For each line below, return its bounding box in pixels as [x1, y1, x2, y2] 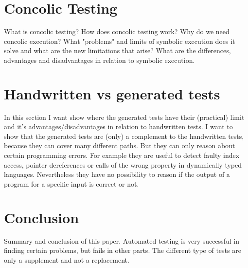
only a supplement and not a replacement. [4, 254, 129, 265]
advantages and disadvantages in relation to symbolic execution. [4, 55, 195, 65]
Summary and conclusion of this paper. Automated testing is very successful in [4, 235, 240, 246]
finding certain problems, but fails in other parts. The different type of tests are [4, 245, 241, 255]
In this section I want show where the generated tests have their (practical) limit [4, 112, 245, 122]
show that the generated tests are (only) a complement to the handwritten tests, [4, 131, 244, 141]
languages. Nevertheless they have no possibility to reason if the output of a [4, 169, 230, 179]
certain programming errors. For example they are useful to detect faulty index [4, 150, 240, 160]
